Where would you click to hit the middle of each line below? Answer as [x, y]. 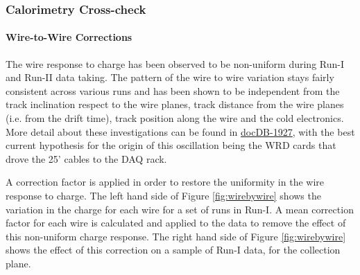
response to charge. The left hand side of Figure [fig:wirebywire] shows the [163, 195]
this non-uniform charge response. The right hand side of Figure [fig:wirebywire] [176, 236]
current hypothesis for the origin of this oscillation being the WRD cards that [171, 145]
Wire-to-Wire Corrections [69, 37]
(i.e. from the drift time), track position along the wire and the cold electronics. [175, 118]
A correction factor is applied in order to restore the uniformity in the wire [165, 182]
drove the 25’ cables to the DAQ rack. [86, 158]
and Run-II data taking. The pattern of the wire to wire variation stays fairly [170, 77]
